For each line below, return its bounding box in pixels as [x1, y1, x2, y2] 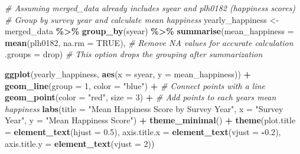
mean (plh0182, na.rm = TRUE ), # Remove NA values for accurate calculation [5, 36, 294, 48]
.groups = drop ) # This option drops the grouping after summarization [5, 48, 263, 60]
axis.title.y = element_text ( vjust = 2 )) [5, 137, 155, 149]
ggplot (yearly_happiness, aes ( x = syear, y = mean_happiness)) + [5, 67, 252, 80]
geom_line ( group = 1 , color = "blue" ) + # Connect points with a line [5, 79, 266, 91]
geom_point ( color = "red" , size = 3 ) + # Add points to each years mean [5, 91, 276, 103]
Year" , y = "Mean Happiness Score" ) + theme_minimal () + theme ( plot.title [5, 114, 296, 126]
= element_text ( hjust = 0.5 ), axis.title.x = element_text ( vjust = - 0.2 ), [5, 125, 281, 137]
